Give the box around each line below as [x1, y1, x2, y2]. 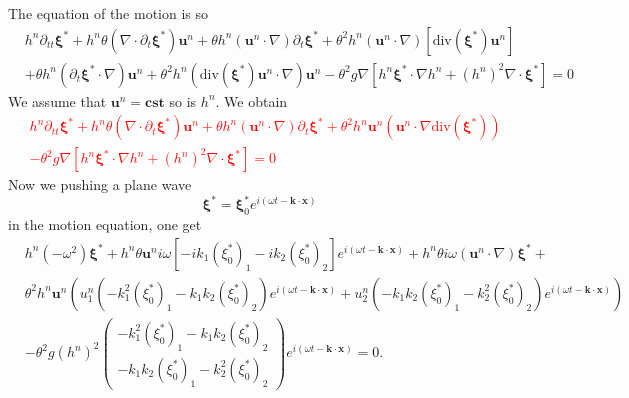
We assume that [8, 90, 107, 111]
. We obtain [215, 90, 288, 111]
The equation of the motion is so [8, 3, 209, 23]
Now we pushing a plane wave [8, 174, 192, 195]
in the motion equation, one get [8, 214, 202, 235]
